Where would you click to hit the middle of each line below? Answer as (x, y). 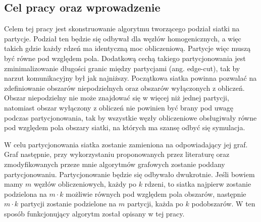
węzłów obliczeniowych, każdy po (85, 184)
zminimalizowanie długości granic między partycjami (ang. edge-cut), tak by (122, 68)
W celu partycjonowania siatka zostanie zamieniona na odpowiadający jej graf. (126, 144)
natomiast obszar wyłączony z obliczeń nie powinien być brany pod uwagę (119, 107)
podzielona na (25, 193)
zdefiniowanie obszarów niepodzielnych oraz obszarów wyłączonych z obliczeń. (124, 88)
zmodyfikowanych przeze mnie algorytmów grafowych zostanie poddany (115, 164)
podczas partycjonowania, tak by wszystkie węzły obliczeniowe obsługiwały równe (130, 117)
